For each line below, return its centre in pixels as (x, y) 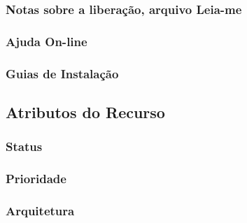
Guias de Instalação (62, 73)
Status (24, 146)
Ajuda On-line (47, 41)
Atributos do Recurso (85, 111)
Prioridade (36, 179)
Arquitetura (40, 210)
